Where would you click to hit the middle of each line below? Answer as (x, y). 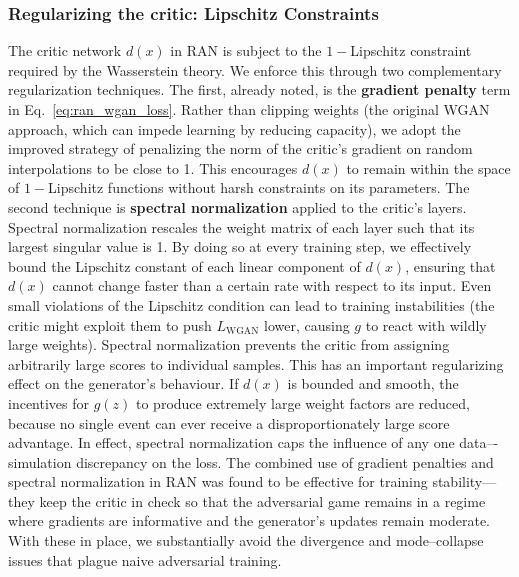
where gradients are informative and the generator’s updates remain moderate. (249, 520)
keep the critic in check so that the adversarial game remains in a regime (262, 500)
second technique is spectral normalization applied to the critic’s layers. (237, 206)
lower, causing (307, 324)
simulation (40, 461)
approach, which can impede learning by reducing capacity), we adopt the (234, 128)
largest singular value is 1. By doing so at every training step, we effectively (240, 246)
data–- (479, 442)
